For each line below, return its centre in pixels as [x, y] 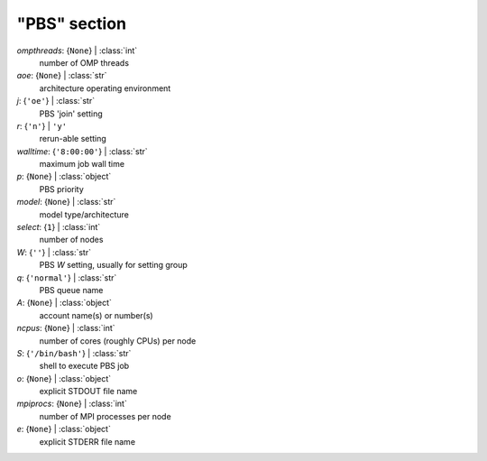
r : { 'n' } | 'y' [42, 125]
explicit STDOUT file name [88, 392]
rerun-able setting [73, 139]
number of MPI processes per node [105, 416]
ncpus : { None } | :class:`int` [66, 328]
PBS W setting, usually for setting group [114, 265]
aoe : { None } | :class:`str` [62, 76]
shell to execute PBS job [84, 366]
